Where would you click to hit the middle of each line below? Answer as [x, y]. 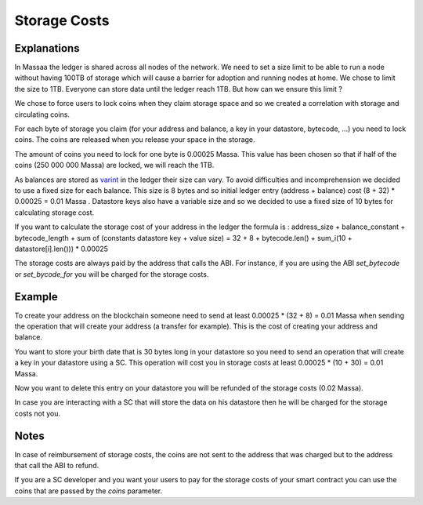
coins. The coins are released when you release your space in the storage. [135, 140]
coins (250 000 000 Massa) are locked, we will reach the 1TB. [114, 165]
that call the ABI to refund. [57, 466]
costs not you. [38, 413]
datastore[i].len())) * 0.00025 [61, 249]
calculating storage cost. [54, 213]
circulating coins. [42, 114]
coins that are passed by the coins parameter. [89, 491]
